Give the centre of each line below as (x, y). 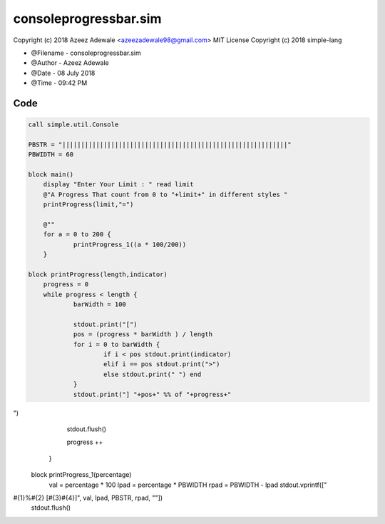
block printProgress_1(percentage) (81, 475)
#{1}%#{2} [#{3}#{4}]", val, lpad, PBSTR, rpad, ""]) (88, 498)
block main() (51, 175)
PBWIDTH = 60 (51, 155)
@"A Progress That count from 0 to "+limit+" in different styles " (165, 194)
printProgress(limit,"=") (88, 205)
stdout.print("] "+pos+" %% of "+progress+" (152, 394)
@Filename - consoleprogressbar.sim (86, 53)
